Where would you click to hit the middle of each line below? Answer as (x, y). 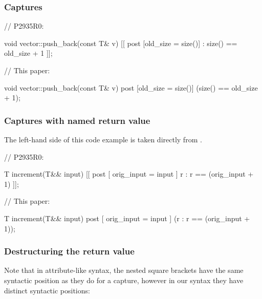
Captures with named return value (77, 120)
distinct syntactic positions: (47, 290)
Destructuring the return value (69, 251)
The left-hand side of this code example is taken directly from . (103, 139)
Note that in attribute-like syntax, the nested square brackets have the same (124, 270)
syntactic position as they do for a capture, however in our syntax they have (124, 280)
